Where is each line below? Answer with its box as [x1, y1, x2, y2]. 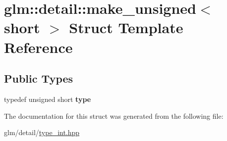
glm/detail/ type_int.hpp [4, 127, 80, 138]
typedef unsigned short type [4, 94, 91, 104]
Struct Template [69, 17, 183, 38]
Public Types [4, 71, 73, 86]
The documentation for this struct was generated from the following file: [4, 110, 224, 121]
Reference [4, 37, 73, 57]
